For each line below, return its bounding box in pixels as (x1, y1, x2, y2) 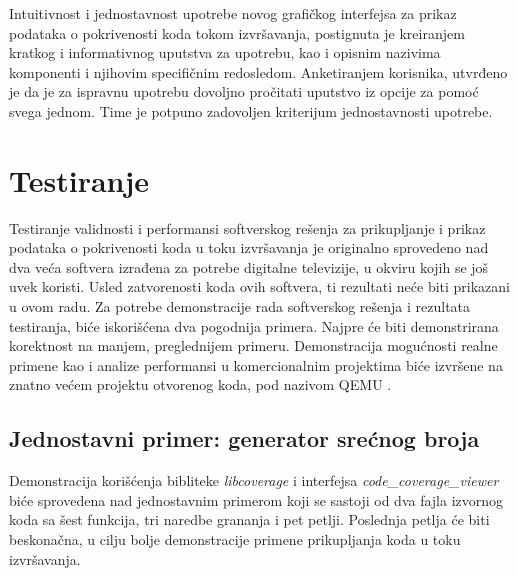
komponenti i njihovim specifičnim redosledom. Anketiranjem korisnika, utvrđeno (9, 61, 508, 82)
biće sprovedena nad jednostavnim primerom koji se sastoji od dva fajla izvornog (9, 489, 504, 510)
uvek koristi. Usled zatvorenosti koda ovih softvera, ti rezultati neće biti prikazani (9, 276, 511, 297)
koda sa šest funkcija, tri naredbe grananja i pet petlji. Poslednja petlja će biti (9, 509, 490, 530)
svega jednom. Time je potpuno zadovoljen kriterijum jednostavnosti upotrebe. (9, 100, 493, 121)
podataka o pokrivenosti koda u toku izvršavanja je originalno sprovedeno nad (9, 237, 489, 258)
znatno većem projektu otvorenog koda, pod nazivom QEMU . (9, 374, 392, 395)
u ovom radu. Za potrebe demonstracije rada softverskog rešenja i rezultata (9, 296, 471, 317)
